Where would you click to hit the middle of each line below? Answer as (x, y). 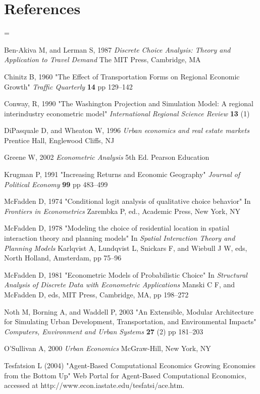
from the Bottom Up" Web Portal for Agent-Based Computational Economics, (125, 375)
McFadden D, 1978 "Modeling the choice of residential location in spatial (117, 228)
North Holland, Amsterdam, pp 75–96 (63, 258)
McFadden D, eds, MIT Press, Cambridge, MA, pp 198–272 (96, 294)
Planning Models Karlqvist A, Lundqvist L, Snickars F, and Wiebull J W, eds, (126, 248)
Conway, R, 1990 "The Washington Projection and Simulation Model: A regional (129, 103)
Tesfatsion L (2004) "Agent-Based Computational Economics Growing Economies (130, 365)
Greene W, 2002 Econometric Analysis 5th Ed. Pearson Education (107, 157)
